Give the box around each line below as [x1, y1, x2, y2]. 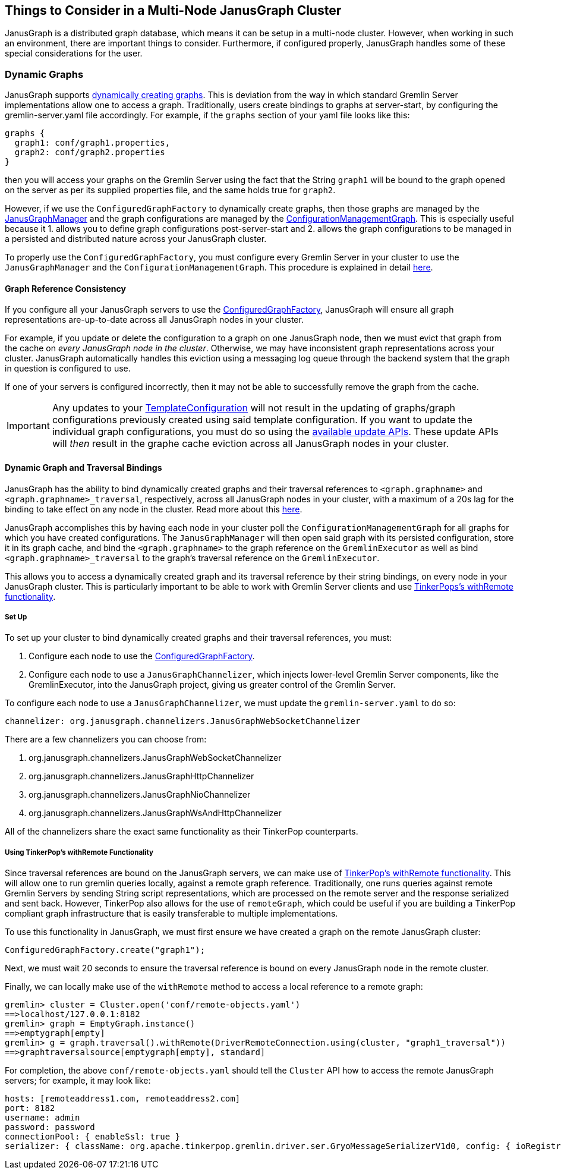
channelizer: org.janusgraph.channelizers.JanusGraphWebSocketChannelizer [5, 716, 361, 726]
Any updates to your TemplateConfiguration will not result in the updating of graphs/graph [52, 402, 455, 414]
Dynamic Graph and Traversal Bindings [5, 462, 162, 473]
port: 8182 [5, 1103, 55, 1113]
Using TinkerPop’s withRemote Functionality [5, 848, 153, 857]
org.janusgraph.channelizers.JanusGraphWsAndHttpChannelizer [29, 808, 282, 819]
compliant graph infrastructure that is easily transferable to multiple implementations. [5, 908, 338, 919]
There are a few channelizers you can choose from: [5, 734, 207, 745]
